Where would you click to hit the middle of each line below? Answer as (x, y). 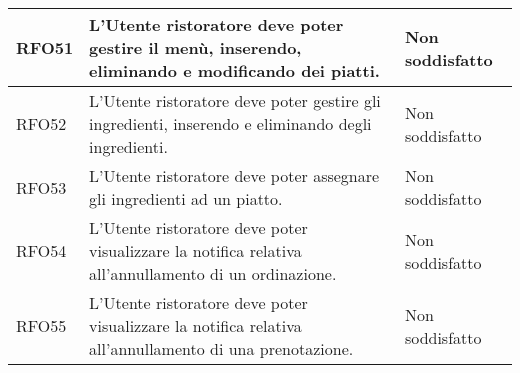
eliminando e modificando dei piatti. (234, 70)
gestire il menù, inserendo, (195, 47)
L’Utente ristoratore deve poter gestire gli (235, 100)
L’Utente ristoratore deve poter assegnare (234, 175)
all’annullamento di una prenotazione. (221, 348)
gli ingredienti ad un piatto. (186, 198)
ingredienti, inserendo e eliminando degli (230, 123)
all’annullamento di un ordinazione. (213, 273)
